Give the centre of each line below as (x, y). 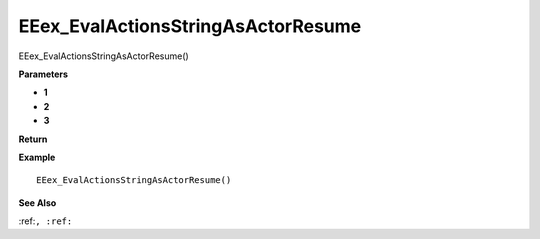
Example (37, 157)
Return (33, 139)
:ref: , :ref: (45, 221)
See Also (37, 202)
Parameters (43, 74)
